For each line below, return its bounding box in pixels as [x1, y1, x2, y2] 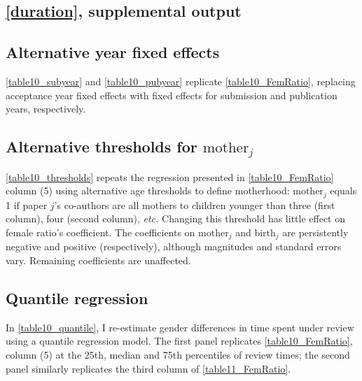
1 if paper [6, 197, 48, 212]
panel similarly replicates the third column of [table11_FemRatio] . [6, 361, 291, 375]
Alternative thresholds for [6, 136, 197, 157]
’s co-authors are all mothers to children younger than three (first [54, 197, 335, 212]
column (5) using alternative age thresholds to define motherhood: [6, 183, 290, 198]
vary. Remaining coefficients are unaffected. [6, 253, 191, 268]
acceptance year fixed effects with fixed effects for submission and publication [6, 87, 337, 102]
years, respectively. [6, 101, 86, 116]
